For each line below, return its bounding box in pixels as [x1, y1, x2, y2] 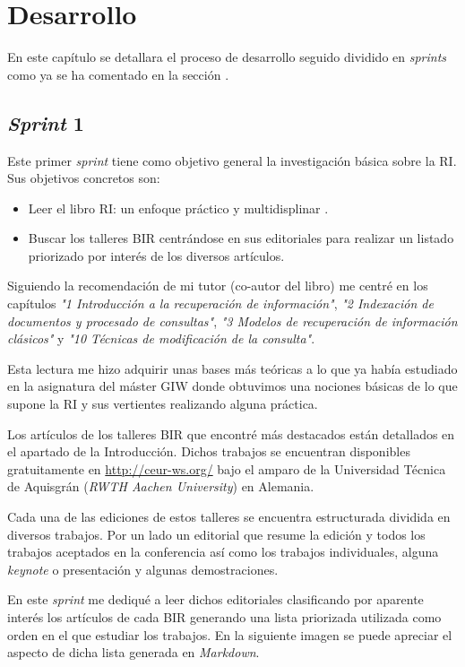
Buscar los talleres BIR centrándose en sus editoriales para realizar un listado [28, 229, 454, 247]
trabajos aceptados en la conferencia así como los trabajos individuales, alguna [7, 542, 439, 561]
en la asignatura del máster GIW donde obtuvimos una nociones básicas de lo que [7, 377, 458, 395]
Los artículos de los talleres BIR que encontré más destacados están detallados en [7, 424, 455, 443]
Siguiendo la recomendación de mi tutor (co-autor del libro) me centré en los [7, 276, 428, 295]
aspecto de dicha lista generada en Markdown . [7, 643, 260, 662]
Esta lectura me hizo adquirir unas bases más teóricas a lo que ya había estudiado [7, 359, 458, 377]
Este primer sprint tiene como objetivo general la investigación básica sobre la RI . [7, 151, 457, 169]
